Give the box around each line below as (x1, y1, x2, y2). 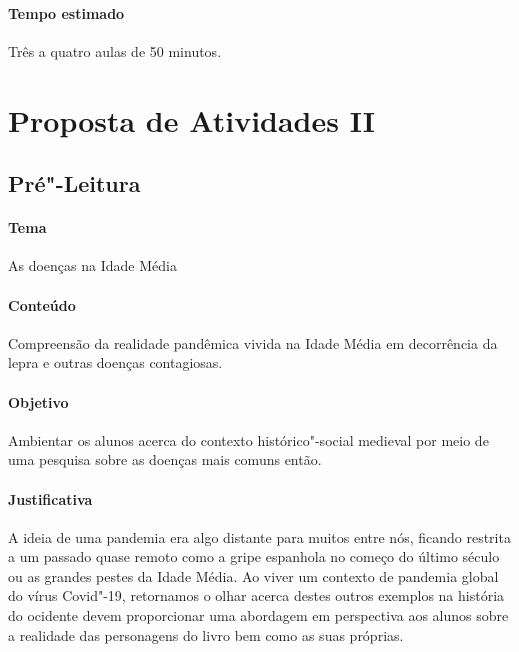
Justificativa (8, 488, 93, 509)
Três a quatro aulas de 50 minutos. (8, 40, 222, 61)
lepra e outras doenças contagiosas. (8, 352, 223, 373)
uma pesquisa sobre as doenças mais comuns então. (8, 449, 322, 470)
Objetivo (8, 391, 69, 412)
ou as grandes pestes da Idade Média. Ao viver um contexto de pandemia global (8, 565, 499, 586)
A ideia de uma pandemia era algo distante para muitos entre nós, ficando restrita (8, 526, 511, 547)
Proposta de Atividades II (8, 99, 375, 140)
